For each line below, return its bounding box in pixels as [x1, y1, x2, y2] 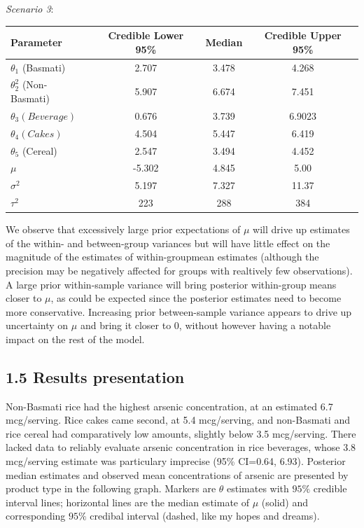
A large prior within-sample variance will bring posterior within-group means [6, 277, 337, 291]
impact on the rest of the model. [6, 331, 145, 346]
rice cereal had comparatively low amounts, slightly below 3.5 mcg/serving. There [6, 426, 356, 440]
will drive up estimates [253, 222, 350, 237]
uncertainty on [6, 318, 69, 333]
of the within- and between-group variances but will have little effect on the [6, 235, 330, 250]
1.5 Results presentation [6, 366, 185, 387]
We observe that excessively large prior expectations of [6, 222, 241, 237]
